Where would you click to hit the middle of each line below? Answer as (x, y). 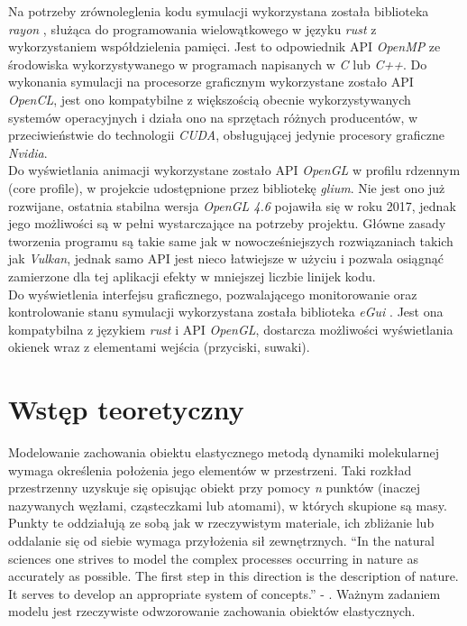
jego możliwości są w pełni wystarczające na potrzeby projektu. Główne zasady (227, 223)
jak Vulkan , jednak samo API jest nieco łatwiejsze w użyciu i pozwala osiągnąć (226, 258)
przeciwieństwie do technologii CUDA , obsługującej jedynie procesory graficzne (227, 135)
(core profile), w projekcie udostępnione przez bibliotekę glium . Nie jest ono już (227, 187)
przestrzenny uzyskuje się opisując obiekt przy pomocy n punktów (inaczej (215, 488)
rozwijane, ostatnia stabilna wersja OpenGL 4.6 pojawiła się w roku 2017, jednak (232, 205)
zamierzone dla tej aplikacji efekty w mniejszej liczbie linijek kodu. (192, 276)
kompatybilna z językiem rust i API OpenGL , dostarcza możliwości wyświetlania (231, 329)
